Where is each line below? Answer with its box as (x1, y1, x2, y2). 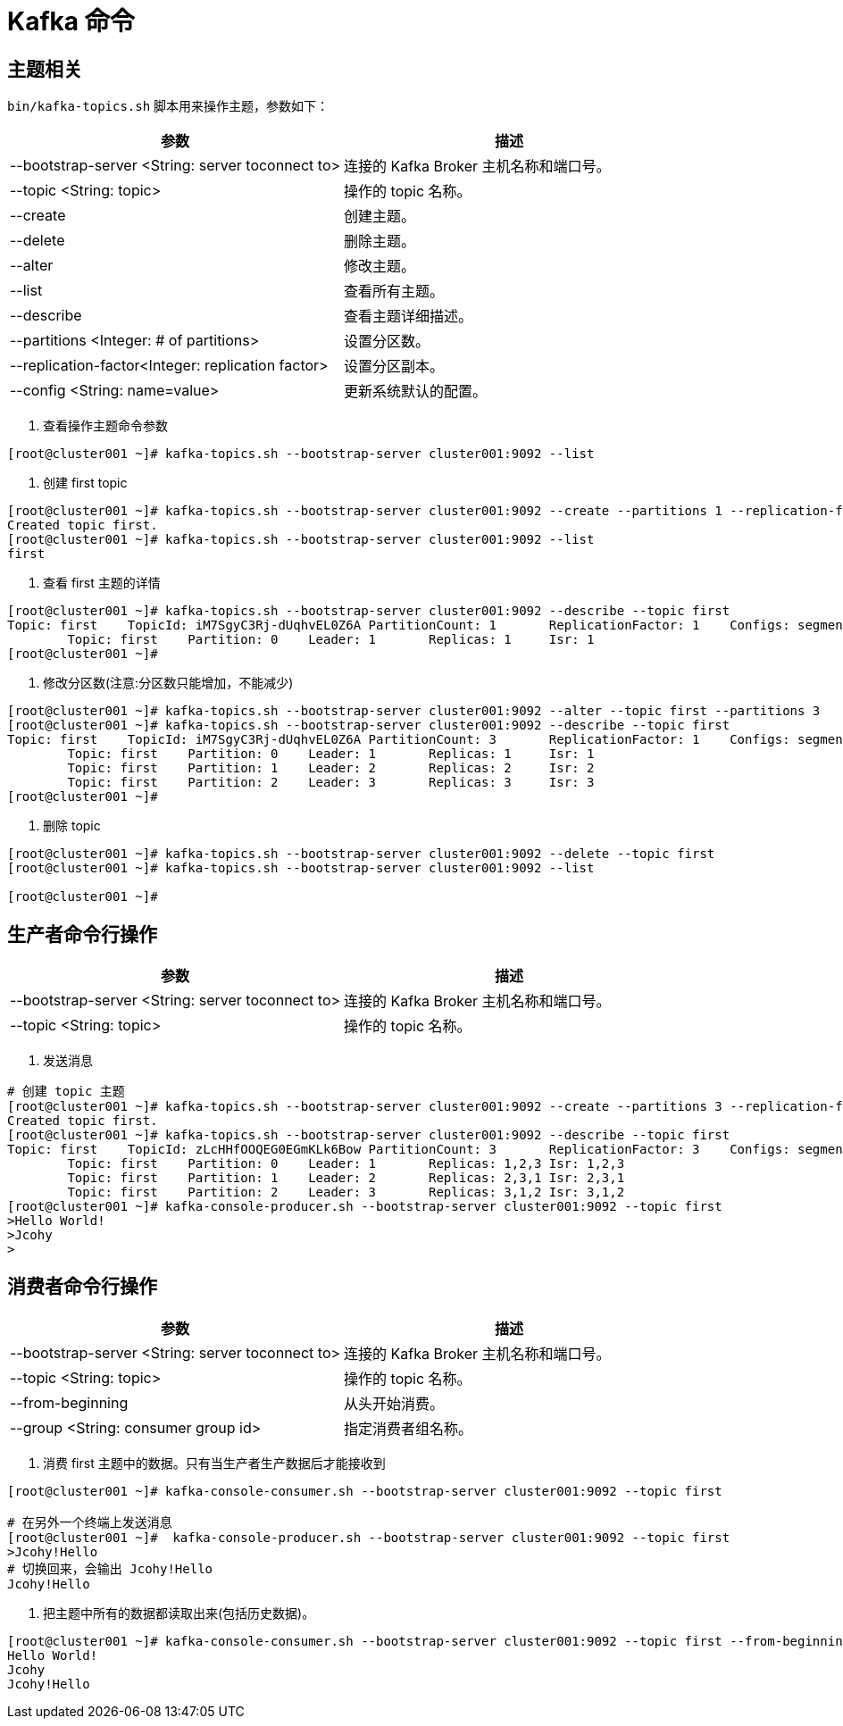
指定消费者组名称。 (344, 1419, 473, 1438)
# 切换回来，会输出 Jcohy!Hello (7, 1561, 213, 1576)
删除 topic (43, 818, 101, 834)
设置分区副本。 (344, 357, 445, 376)
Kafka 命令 (7, 6, 135, 37)
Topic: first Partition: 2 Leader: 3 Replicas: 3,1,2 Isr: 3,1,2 (67, 1185, 625, 1200)
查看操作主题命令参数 (43, 418, 168, 434)
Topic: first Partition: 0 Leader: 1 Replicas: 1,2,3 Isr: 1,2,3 (67, 1156, 625, 1172)
